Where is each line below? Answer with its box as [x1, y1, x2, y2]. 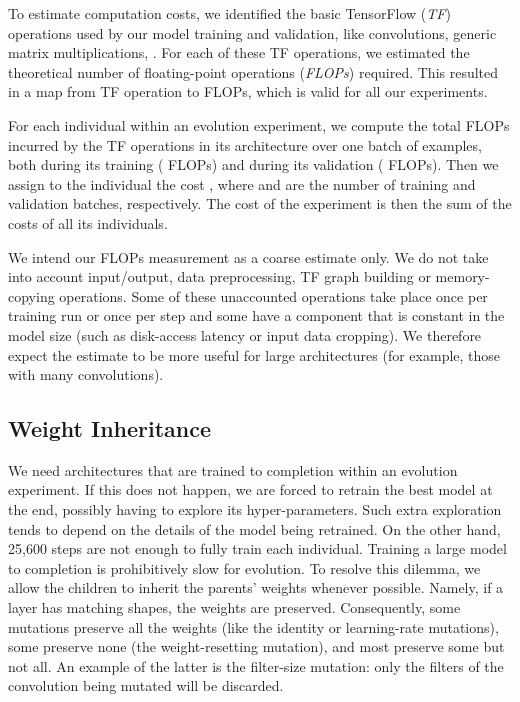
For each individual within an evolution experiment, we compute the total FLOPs [8, 114, 510, 135]
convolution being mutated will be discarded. [8, 675, 284, 696]
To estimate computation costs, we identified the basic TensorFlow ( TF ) [8, 3, 451, 23]
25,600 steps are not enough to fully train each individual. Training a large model [8, 538, 507, 559]
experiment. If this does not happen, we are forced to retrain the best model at [8, 479, 493, 500]
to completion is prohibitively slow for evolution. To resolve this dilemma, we [8, 557, 481, 578]
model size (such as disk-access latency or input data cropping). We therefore [8, 324, 482, 345]
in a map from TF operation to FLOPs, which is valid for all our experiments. [8, 81, 488, 102]
